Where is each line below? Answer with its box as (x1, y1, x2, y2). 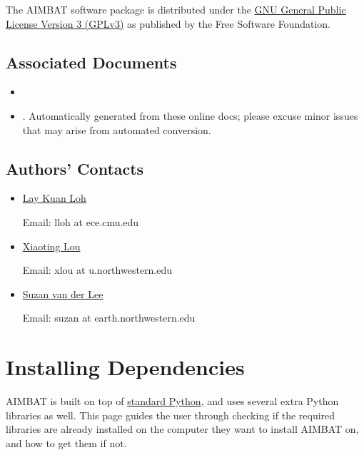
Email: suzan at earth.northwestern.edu (22, 310, 196, 325)
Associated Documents (6, 51, 177, 73)
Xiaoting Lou (22, 238, 81, 253)
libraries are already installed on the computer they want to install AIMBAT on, (6, 421, 359, 436)
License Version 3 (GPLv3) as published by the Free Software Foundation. (6, 16, 330, 31)
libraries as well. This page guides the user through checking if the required (6, 407, 335, 422)
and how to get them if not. (6, 435, 127, 450)
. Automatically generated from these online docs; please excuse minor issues (22, 108, 358, 123)
